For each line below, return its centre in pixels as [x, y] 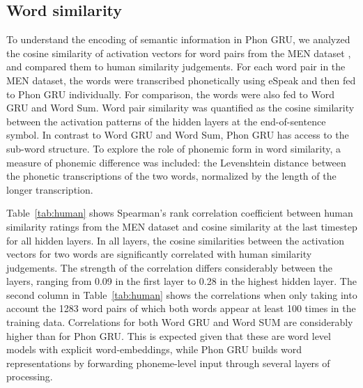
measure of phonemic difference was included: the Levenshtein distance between [176, 162]
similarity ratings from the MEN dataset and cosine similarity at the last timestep [182, 226]
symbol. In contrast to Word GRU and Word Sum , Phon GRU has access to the [178, 135]
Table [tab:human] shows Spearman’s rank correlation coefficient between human [180, 213]
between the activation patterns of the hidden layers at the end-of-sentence [166, 121]
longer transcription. [50, 189]
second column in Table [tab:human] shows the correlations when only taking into [182, 294]
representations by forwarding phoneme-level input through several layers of [168, 363]
